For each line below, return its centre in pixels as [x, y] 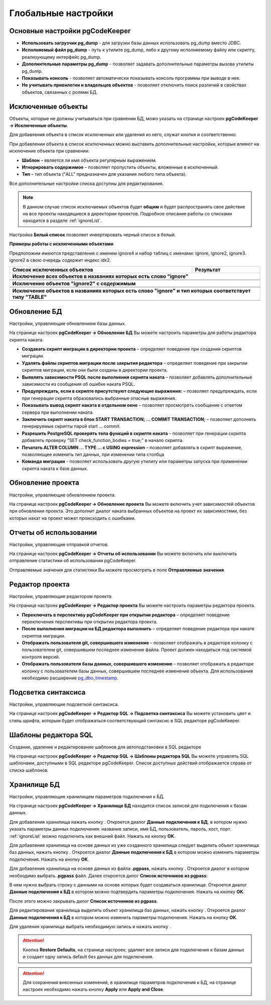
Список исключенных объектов [53, 270]
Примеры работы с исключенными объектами [61, 244]
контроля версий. [41, 657]
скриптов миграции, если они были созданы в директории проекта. [95, 370]
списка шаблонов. [29, 770]
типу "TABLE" [30, 297]
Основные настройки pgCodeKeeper [70, 31]
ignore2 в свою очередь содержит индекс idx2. [60, 260]
